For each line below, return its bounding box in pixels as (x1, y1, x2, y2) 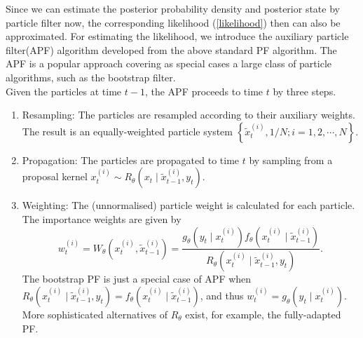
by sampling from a (249, 152, 333, 167)
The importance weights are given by (22, 211, 181, 226)
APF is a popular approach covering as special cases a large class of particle (6, 56, 332, 71)
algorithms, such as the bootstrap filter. (6, 69, 176, 84)
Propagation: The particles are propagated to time (22, 152, 240, 167)
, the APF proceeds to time (144, 83, 263, 98)
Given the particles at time (6, 83, 122, 98)
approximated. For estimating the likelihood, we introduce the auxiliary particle (6, 29, 349, 43)
